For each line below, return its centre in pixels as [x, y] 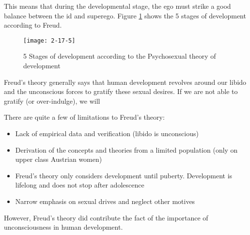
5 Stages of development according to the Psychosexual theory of [120, 56]
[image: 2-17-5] [49, 40]
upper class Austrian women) [59, 159]
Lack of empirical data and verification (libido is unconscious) [107, 133]
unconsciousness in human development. [63, 227]
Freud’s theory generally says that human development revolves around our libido [125, 82]
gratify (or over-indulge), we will [52, 101]
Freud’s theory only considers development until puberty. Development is [124, 175]
